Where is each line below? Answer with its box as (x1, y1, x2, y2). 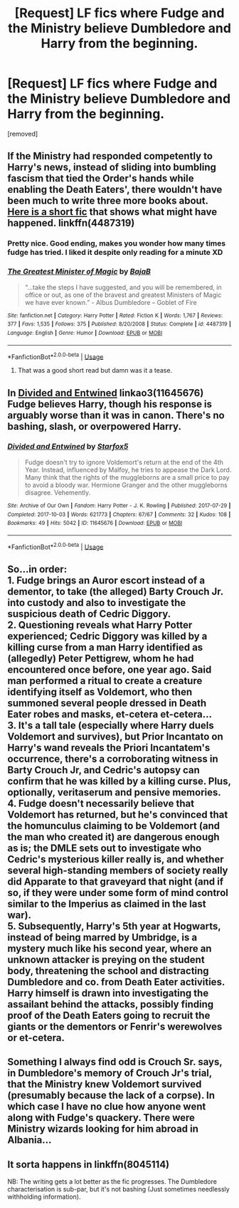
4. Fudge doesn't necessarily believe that (7, 797, 194, 810)
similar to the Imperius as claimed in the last (7, 897, 206, 910)
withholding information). (7, 1192, 81, 1201)
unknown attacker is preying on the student (7, 953, 205, 965)
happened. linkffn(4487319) (7, 217, 135, 229)
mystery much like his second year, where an (7, 942, 212, 955)
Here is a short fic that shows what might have (7, 206, 218, 218)
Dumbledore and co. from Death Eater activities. (7, 976, 225, 988)
